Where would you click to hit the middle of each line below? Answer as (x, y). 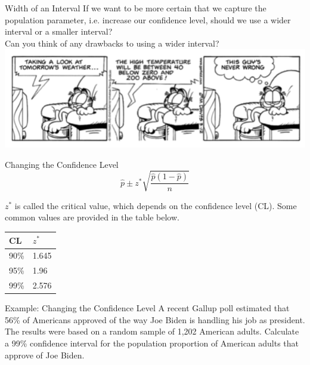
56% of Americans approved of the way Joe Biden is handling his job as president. (155, 319)
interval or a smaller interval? (59, 31)
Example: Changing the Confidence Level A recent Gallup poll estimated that (147, 308)
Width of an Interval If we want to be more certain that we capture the (136, 8)
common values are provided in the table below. (92, 217)
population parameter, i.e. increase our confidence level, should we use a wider (148, 19)
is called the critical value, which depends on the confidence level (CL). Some (156, 205)
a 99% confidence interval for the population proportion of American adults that (152, 343)
